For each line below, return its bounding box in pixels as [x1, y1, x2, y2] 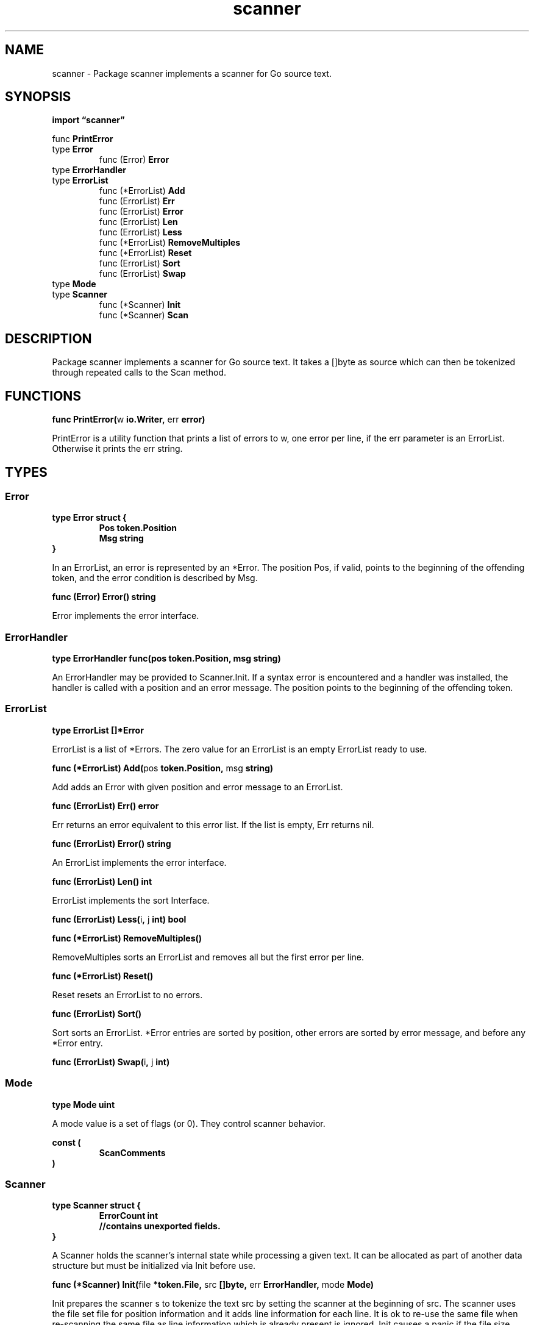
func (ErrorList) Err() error [52, 800, 159, 811]
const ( [52, 1137, 81, 1148]
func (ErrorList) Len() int [52, 876, 152, 887]
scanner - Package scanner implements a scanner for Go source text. [52, 68, 332, 79]
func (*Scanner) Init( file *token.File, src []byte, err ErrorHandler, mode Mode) [52, 1279, 374, 1290]
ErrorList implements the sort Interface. [52, 895, 210, 905]
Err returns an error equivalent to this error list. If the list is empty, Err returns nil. [52, 819, 374, 830]
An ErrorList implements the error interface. [52, 857, 227, 868]
